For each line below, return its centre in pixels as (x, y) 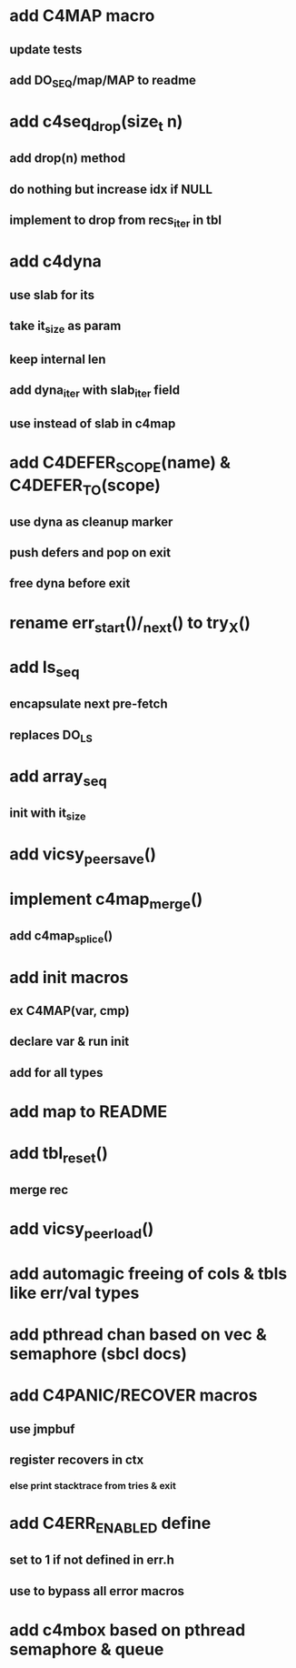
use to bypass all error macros (97, 1591)
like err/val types (74, 1293)
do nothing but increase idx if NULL (111, 189)
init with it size (48, 814)
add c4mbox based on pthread (128, 1630)
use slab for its (52, 295)
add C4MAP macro (82, 16)
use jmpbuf (42, 1429)
